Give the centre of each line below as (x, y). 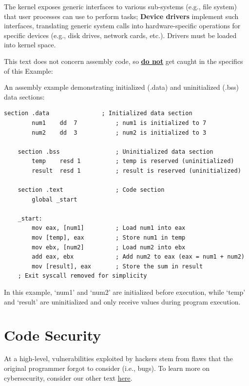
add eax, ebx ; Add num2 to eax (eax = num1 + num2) (138, 257)
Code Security (53, 335)
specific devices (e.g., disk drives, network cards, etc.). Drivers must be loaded (120, 35)
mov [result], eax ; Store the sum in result (117, 266)
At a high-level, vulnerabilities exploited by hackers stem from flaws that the (118, 358)
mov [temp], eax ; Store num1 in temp (109, 238)
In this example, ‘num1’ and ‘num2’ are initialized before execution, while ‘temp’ (125, 292)
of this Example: (29, 71)
